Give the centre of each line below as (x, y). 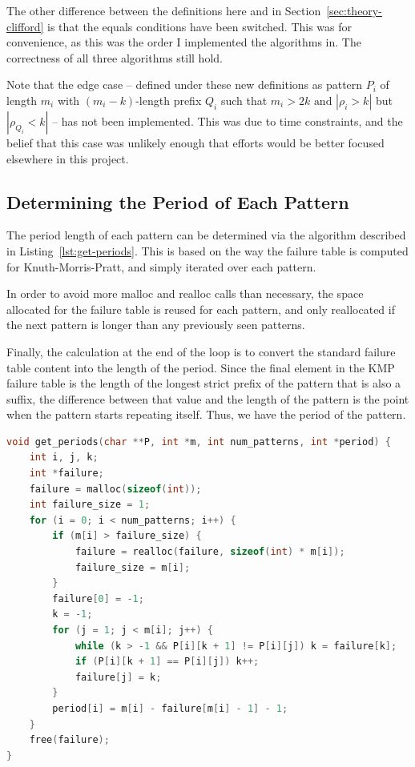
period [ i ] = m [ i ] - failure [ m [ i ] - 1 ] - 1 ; (170, 708)
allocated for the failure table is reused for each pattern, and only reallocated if (201, 309)
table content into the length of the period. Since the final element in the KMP (201, 367)
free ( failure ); (69, 740)
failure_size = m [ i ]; (133, 567)
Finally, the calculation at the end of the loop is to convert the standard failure (201, 351)
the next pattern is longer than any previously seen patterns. (156, 325)
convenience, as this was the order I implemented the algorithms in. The (184, 42)
